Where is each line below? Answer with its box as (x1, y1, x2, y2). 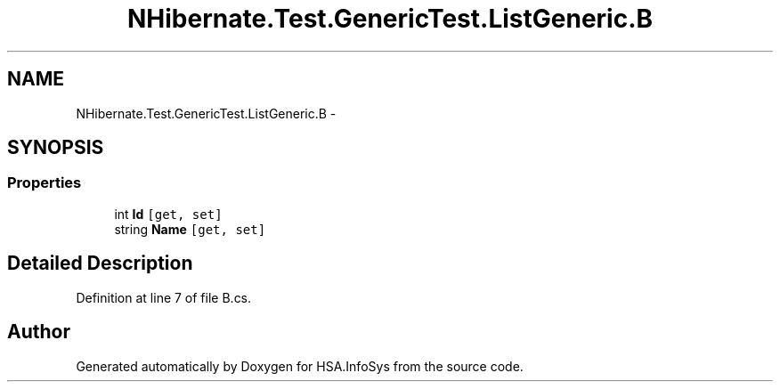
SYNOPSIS (7, 136, 104, 159)
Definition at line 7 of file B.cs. (76, 289, 252, 305)
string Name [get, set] (114, 221, 266, 237)
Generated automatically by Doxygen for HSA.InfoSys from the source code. (76, 358, 524, 374)
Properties (7, 174, 82, 192)
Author (7, 320, 70, 344)
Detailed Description (7, 252, 193, 275)
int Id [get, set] (114, 206, 223, 222)
